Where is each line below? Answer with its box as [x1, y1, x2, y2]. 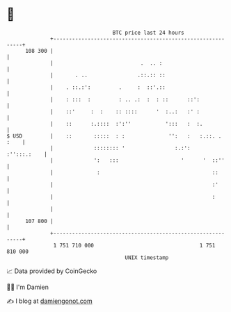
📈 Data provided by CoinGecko [6, 267, 97, 275]
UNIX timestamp [125, 254, 169, 261]
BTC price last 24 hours [112, 29, 185, 36]
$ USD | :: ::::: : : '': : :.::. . [6, 132, 222, 140]
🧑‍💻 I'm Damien [6, 283, 49, 291]
